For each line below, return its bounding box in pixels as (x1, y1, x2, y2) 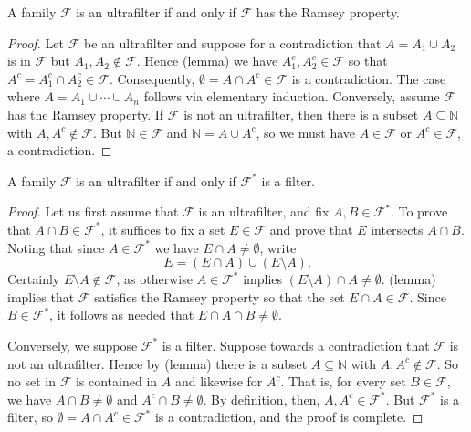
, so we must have (256, 122, 356, 142)
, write (259, 237, 297, 257)
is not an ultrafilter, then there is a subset (183, 104, 419, 123)
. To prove (390, 202, 448, 221)
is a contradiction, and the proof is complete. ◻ (154, 407, 424, 427)
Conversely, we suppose (7, 335, 138, 354)
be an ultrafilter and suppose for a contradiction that (83, 33, 382, 52)
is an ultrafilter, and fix (198, 202, 330, 221)
